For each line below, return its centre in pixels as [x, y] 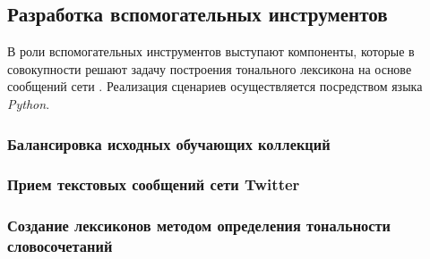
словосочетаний [60, 246]
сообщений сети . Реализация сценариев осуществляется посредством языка [215, 86]
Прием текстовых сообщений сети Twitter [154, 184]
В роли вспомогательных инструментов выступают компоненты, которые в [211, 51]
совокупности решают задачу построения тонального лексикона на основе [210, 68]
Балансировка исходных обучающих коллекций [169, 143]
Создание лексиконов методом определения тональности [199, 226]
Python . [29, 103]
